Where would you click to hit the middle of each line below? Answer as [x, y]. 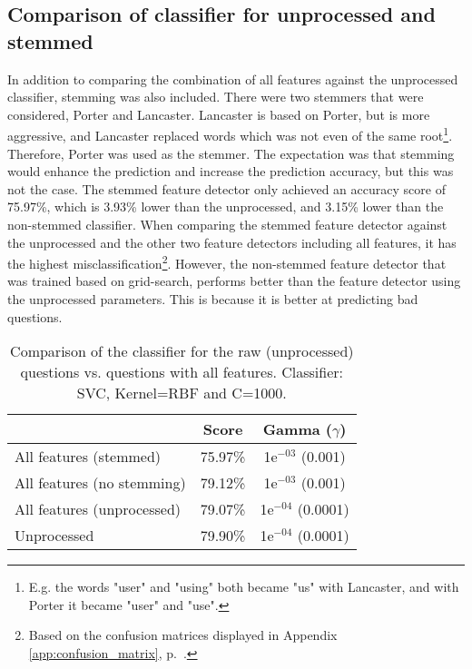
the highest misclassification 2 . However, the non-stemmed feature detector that [227, 262]
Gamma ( [297, 429]
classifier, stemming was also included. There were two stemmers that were [216, 97]
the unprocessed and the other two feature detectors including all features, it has [232, 242]
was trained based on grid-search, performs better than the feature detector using [234, 281]
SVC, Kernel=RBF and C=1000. [182, 393]
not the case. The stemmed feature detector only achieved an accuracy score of [226, 188]
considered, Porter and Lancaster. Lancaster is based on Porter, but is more [219, 114]
